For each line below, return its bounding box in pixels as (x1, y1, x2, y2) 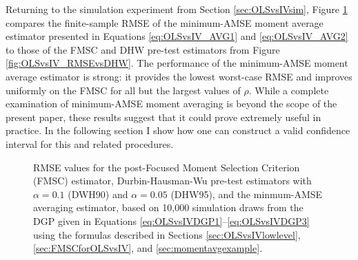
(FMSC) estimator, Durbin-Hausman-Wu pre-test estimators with (33, 173, 312, 188)
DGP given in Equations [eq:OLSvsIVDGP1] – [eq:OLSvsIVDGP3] (33, 213, 310, 228)
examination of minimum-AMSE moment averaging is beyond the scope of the (6, 96, 337, 111)
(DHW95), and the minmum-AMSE (170, 186, 323, 201)
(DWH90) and (68, 186, 128, 201)
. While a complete (248, 83, 329, 97)
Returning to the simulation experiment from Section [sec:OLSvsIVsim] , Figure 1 (6, 2, 348, 16)
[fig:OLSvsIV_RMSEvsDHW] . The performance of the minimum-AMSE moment (6, 56, 348, 70)
